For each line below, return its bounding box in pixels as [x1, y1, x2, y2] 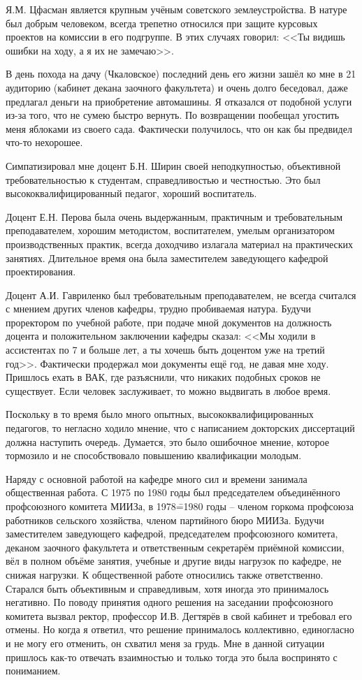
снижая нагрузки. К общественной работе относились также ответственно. [6, 567, 324, 581]
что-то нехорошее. [6, 135, 83, 150]
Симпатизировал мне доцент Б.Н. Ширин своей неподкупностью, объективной [6, 158, 341, 173]
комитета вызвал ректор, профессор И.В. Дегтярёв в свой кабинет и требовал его [6, 608, 352, 623]
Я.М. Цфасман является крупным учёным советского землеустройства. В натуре [6, 2, 347, 16]
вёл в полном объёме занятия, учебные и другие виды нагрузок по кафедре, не [6, 554, 342, 568]
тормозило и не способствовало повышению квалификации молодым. [6, 448, 302, 463]
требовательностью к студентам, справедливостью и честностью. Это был [6, 172, 321, 187]
